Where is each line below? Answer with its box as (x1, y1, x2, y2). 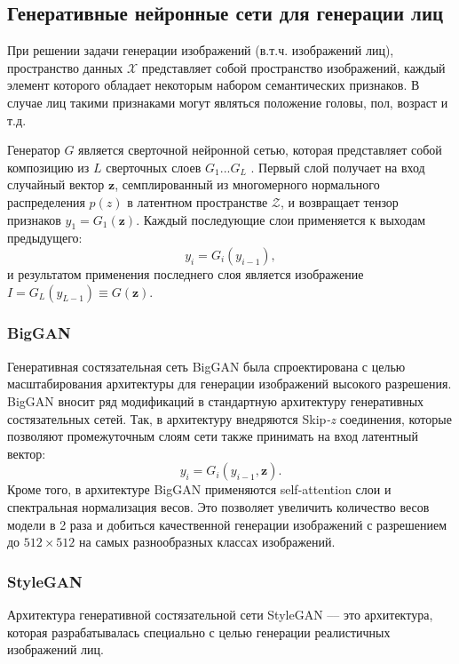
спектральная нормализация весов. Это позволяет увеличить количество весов (7, 497, 430, 516)
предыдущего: (7, 228, 83, 247)
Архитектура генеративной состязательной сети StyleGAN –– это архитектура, (7, 604, 433, 623)
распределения (7, 192, 85, 211)
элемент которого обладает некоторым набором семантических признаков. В (7, 76, 420, 94)
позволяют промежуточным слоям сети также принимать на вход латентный (7, 427, 419, 445)
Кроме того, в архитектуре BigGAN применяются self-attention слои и (7, 480, 392, 499)
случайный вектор (7, 175, 105, 194)
